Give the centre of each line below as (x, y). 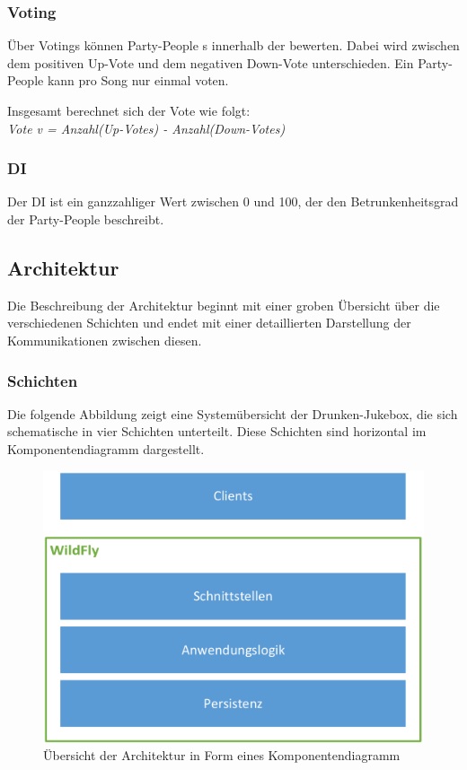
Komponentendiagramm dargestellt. (106, 448)
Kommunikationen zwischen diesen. (105, 340)
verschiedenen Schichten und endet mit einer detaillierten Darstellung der (209, 323)
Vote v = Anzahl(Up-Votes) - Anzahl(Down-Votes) (146, 128)
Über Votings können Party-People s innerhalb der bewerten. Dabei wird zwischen (233, 45)
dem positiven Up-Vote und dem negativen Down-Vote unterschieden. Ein (211, 62)
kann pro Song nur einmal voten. (138, 80)
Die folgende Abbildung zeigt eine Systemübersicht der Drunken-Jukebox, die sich (233, 413)
